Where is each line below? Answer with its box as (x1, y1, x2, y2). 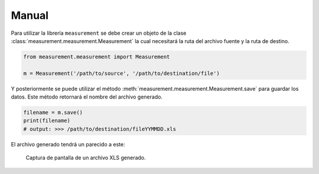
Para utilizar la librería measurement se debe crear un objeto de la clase (11, 29, 187, 37)
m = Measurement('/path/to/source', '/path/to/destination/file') (23, 70, 220, 77)
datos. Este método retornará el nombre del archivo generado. (11, 93, 162, 100)
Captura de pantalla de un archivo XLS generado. (25, 154, 146, 162)
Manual (11, 9, 49, 22)
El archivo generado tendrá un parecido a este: (11, 140, 125, 147)
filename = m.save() (23, 109, 83, 116)
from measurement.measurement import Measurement (23, 53, 170, 60)
